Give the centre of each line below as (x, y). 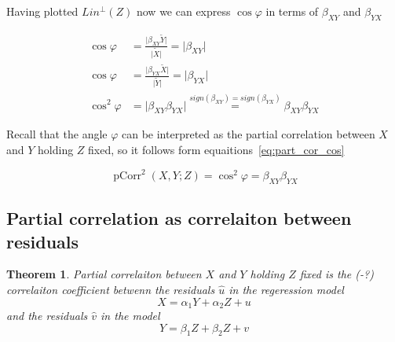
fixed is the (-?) (336, 274)
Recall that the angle (57, 134)
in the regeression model (286, 289)
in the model (130, 316)
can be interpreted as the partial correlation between (249, 134)
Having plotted (42, 11)
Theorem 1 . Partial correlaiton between (104, 274)
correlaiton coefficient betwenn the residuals (111, 289)
